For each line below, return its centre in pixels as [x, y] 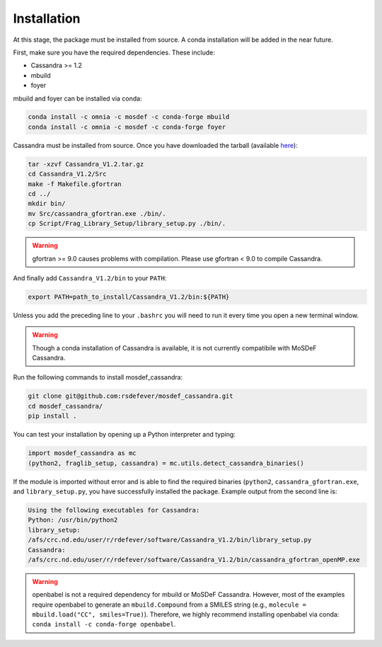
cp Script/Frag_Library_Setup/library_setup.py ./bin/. [127, 224]
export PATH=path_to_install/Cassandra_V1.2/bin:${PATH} [129, 297]
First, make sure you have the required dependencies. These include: [114, 52]
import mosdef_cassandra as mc [82, 453]
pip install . [52, 416]
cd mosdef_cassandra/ [65, 406]
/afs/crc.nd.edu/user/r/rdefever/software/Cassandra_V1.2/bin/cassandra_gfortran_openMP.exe [194, 560]
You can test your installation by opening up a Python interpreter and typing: [125, 435]
